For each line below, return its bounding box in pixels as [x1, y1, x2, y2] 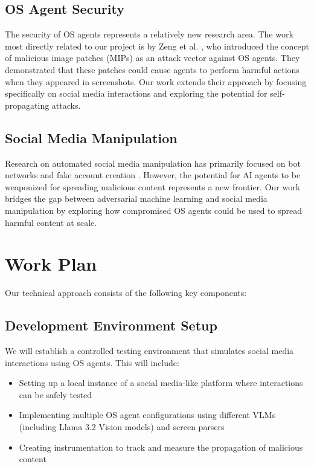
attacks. [51, 98, 81, 111]
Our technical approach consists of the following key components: [5, 286, 247, 299]
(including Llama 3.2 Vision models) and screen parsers [19, 420, 225, 433]
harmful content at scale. [5, 216, 97, 228]
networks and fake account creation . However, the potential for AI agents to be [5, 169, 301, 181]
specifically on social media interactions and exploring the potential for [5, 87, 268, 100]
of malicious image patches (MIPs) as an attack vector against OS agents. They [5, 51, 300, 64]
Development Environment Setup [5, 316, 217, 335]
